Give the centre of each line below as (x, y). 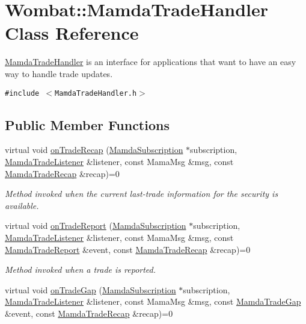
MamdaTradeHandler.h (96, 93)
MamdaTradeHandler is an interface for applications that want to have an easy (151, 62)
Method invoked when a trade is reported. (81, 269)
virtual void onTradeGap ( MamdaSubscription (90, 289)
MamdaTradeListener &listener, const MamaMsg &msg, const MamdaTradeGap (153, 301)
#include (22, 93)
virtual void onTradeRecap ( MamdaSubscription (94, 150)
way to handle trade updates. (59, 73)
